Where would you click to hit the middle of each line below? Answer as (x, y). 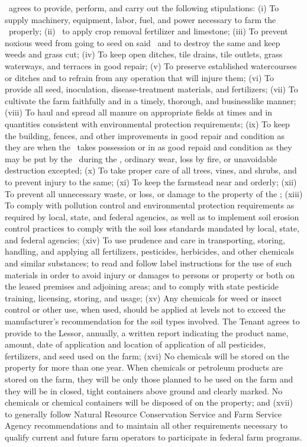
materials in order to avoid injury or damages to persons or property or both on (150, 274)
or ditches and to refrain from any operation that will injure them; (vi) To (139, 77)
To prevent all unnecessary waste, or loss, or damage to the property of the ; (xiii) (154, 193)
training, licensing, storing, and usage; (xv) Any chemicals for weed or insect (143, 298)
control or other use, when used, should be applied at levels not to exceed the (145, 309)
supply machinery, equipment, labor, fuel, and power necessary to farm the (140, 19)
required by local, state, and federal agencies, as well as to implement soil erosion (152, 216)
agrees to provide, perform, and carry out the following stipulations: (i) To (144, 8)
